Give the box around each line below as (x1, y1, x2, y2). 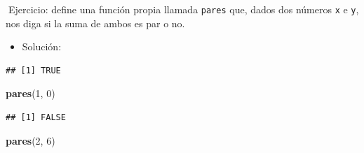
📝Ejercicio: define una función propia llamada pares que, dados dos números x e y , (6, 2, 359, 16)
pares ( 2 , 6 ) (6, 133, 55, 147)
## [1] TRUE (6, 65, 61, 75)
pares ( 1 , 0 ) (6, 86, 55, 101)
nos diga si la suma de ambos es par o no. (6, 15, 185, 30)
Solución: (22, 39, 62, 54)
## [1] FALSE (6, 112, 66, 123)
